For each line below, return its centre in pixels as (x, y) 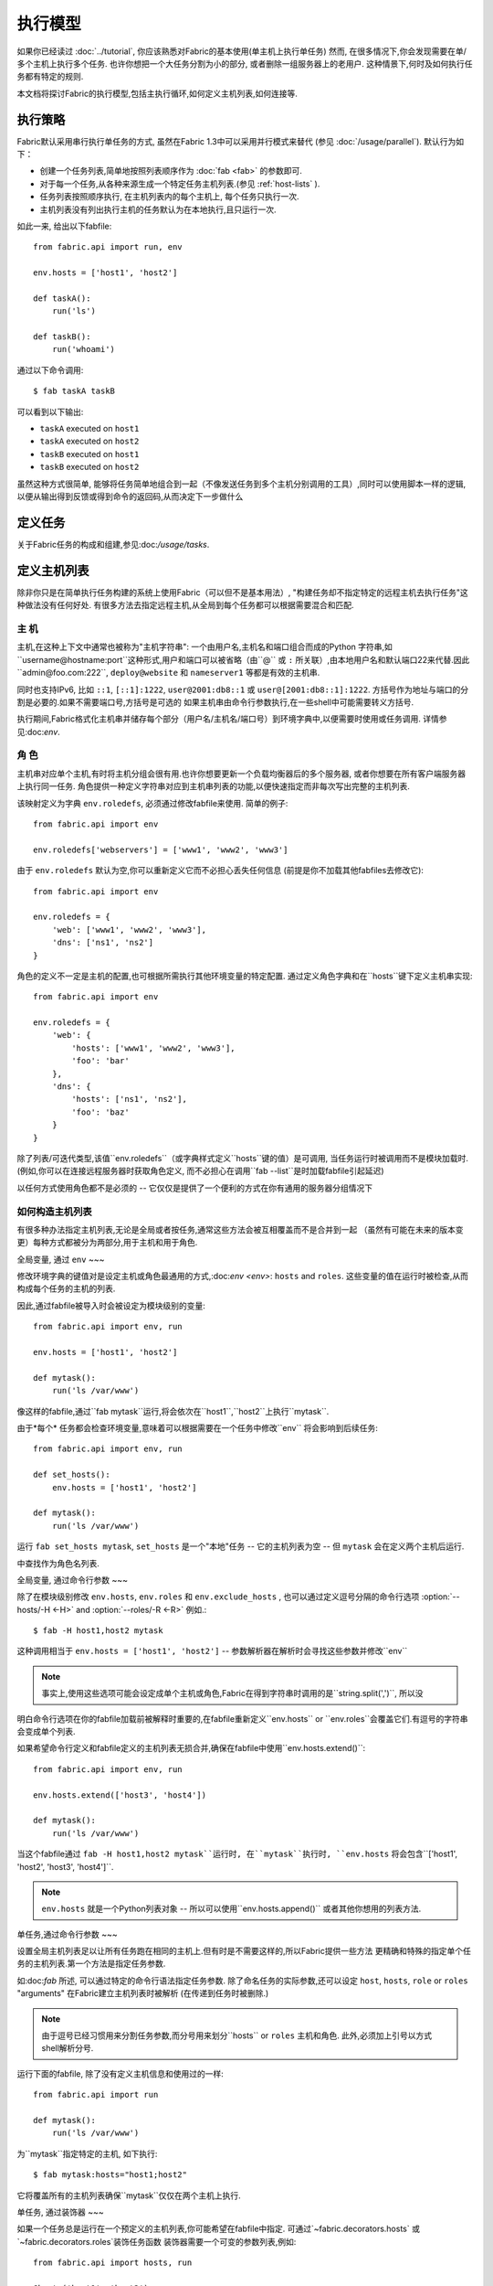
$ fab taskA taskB (74, 391)
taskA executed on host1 (89, 429)
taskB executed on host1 (89, 454)
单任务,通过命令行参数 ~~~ (67, 1934)
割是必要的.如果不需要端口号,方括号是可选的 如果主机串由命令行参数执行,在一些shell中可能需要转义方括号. (215, 702)
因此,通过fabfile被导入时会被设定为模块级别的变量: (111, 1305)
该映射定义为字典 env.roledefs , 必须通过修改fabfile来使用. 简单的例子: (152, 803)
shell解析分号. (68, 2048)
